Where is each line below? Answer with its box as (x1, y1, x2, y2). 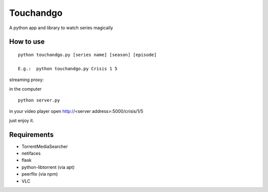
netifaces (21, 150, 41, 156)
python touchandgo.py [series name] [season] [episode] (18, 52, 157, 57)
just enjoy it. (9, 117, 34, 123)
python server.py (18, 97, 60, 103)
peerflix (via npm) (21, 171, 58, 177)
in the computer (9, 86, 42, 92)
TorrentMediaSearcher (21, 144, 68, 149)
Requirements (9, 130, 54, 139)
